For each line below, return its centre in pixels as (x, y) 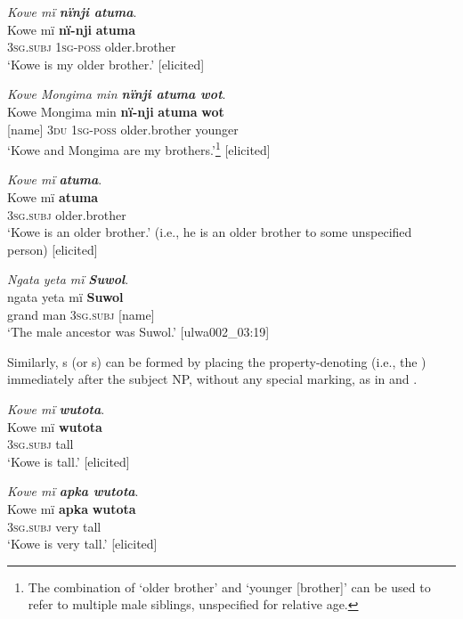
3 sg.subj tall (41, 444)
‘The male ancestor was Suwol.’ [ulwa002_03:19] (138, 332)
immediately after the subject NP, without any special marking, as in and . (212, 379)
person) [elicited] (53, 249)
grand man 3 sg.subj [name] (81, 314)
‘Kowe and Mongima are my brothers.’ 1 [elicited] (139, 148)
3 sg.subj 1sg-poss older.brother (92, 47)
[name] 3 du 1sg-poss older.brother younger (123, 129)
